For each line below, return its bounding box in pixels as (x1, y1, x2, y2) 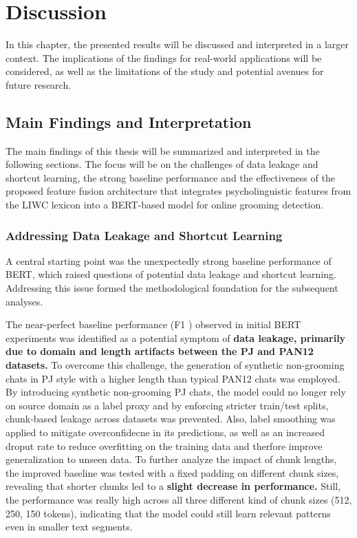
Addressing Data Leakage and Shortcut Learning (6, 226, 283, 244)
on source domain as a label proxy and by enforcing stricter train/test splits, (6, 398, 329, 412)
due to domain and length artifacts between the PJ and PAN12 (6, 344, 314, 358)
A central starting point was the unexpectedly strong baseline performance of (6, 253, 332, 268)
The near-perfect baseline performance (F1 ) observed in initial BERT (6, 317, 301, 332)
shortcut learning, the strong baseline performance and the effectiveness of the (6, 170, 335, 184)
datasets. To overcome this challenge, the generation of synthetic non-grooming (6, 358, 345, 372)
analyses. (6, 294, 43, 308)
